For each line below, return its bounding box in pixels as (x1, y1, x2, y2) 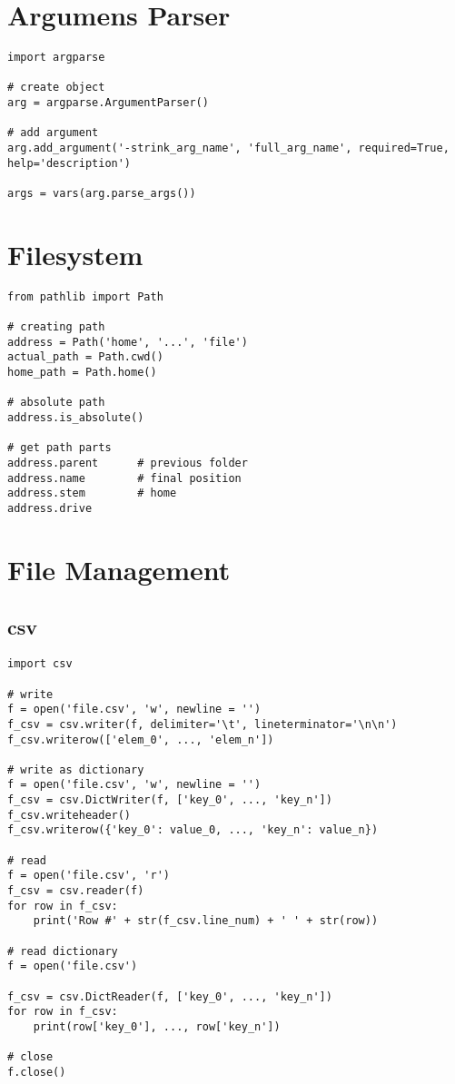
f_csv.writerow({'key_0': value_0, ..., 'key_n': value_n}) (7, 823, 379, 837)
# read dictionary (7, 944, 118, 958)
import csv (7, 657, 73, 671)
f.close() (7, 1065, 66, 1079)
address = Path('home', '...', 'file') (7, 335, 248, 349)
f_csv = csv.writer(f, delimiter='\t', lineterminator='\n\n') (7, 717, 398, 731)
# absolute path (7, 396, 105, 409)
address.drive (7, 502, 93, 515)
